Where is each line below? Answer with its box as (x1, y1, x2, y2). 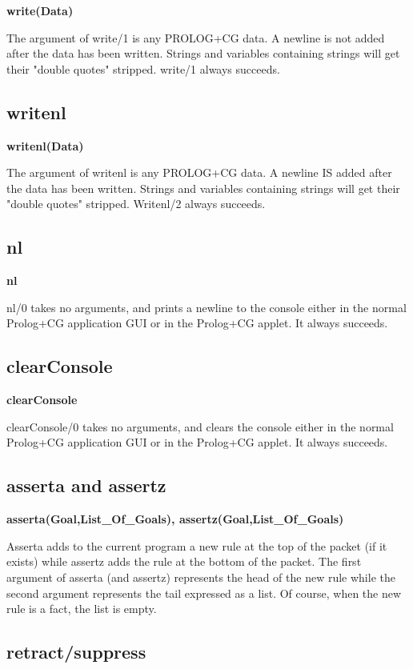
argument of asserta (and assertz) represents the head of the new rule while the (6, 568, 395, 585)
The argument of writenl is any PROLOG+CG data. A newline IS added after (6, 164, 392, 181)
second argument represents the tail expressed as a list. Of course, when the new (6, 584, 402, 601)
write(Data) (6, 2, 74, 18)
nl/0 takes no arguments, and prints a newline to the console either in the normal (6, 298, 407, 315)
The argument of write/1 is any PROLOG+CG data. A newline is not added (6, 29, 385, 46)
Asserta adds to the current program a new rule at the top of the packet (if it (6, 537, 387, 554)
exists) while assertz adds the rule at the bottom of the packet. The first (6, 553, 362, 570)
